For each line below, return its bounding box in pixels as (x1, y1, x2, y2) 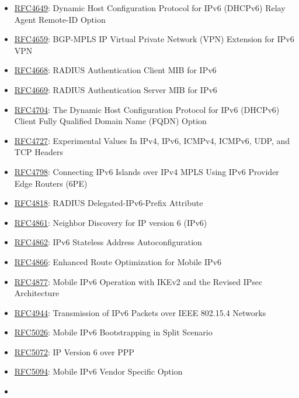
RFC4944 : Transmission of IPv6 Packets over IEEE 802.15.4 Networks (14, 306, 266, 318)
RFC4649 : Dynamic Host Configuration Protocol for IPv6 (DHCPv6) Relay (14, 2, 286, 13)
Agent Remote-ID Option (14, 13, 106, 25)
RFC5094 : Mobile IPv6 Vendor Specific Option (14, 365, 183, 378)
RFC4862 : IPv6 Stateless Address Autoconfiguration (14, 236, 202, 248)
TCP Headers (14, 146, 63, 158)
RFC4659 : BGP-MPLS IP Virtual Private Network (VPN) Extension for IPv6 (14, 33, 294, 45)
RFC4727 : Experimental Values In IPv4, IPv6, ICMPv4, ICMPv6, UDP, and (14, 134, 290, 146)
